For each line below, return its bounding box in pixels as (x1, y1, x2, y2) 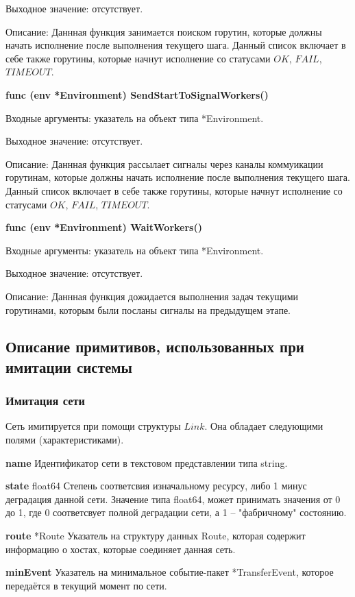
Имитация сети (5, 392, 85, 409)
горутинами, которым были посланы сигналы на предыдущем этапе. (5, 302, 291, 317)
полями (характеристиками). (5, 432, 124, 447)
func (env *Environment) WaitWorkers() (5, 220, 202, 234)
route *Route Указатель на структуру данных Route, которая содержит (5, 528, 306, 543)
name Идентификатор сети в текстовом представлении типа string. (5, 455, 288, 470)
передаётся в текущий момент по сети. (5, 578, 167, 592)
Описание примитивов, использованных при (5, 336, 304, 357)
